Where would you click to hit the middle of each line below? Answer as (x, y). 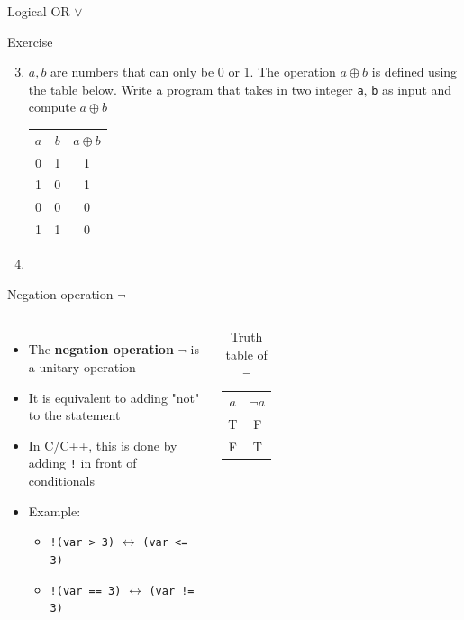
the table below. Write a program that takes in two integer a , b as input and (240, 89)
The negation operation (101, 349)
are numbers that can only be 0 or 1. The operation (193, 72)
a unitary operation (82, 367)
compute (52, 107)
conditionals (62, 481)
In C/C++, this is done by (103, 445)
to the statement (74, 415)
